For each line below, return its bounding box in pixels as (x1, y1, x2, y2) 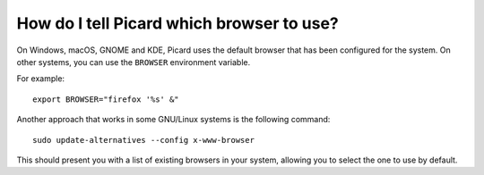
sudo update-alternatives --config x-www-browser (32, 135, 255, 145)
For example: (16, 73, 65, 84)
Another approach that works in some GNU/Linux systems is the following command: (16, 114, 331, 125)
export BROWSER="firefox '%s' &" (32, 94, 179, 104)
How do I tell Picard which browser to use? (16, 13, 340, 33)
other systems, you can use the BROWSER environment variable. (16, 56, 251, 67)
